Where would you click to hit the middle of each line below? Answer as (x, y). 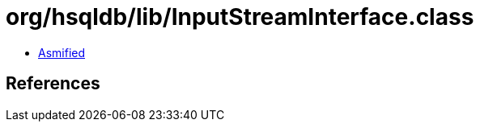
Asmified (62, 52)
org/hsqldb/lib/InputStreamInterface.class (240, 17)
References (53, 84)
